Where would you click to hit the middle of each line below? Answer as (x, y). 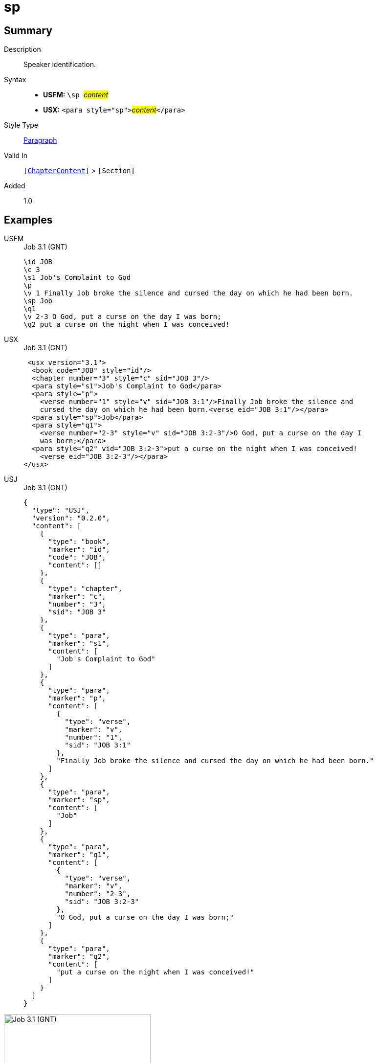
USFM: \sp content (76, 95)
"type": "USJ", (60, 510)
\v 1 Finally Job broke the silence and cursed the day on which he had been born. (188, 293)
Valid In (16, 156)
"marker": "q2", (79, 957)
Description (22, 49)
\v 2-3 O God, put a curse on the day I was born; (122, 317)
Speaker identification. (60, 65)
